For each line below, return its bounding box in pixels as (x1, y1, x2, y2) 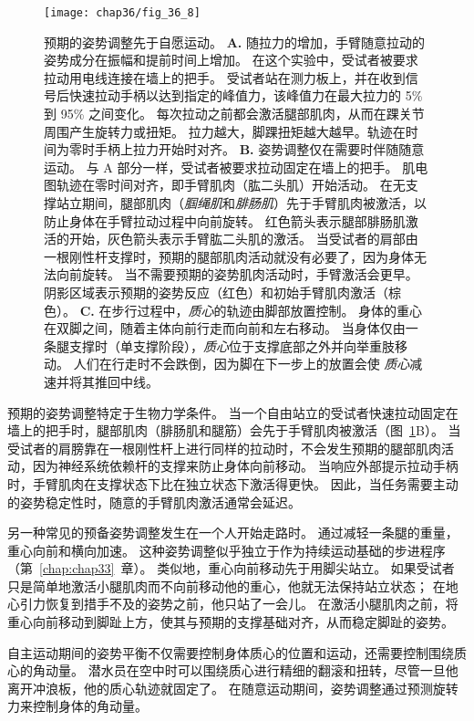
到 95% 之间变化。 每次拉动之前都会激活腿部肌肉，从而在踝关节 (44, 104, 425, 123)
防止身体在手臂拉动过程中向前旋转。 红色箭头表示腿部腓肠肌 (44, 211, 406, 230)
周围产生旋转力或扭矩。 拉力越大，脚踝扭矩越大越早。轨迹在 (44, 121, 406, 141)
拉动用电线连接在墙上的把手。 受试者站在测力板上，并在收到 (44, 68, 406, 87)
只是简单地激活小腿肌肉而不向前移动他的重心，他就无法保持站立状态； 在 (7, 576, 446, 595)
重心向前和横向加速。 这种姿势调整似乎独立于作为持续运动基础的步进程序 (7, 540, 446, 559)
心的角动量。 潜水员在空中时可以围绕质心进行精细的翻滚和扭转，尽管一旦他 (7, 661, 459, 680)
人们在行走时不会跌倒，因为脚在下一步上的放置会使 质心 (73, 354, 410, 373)
